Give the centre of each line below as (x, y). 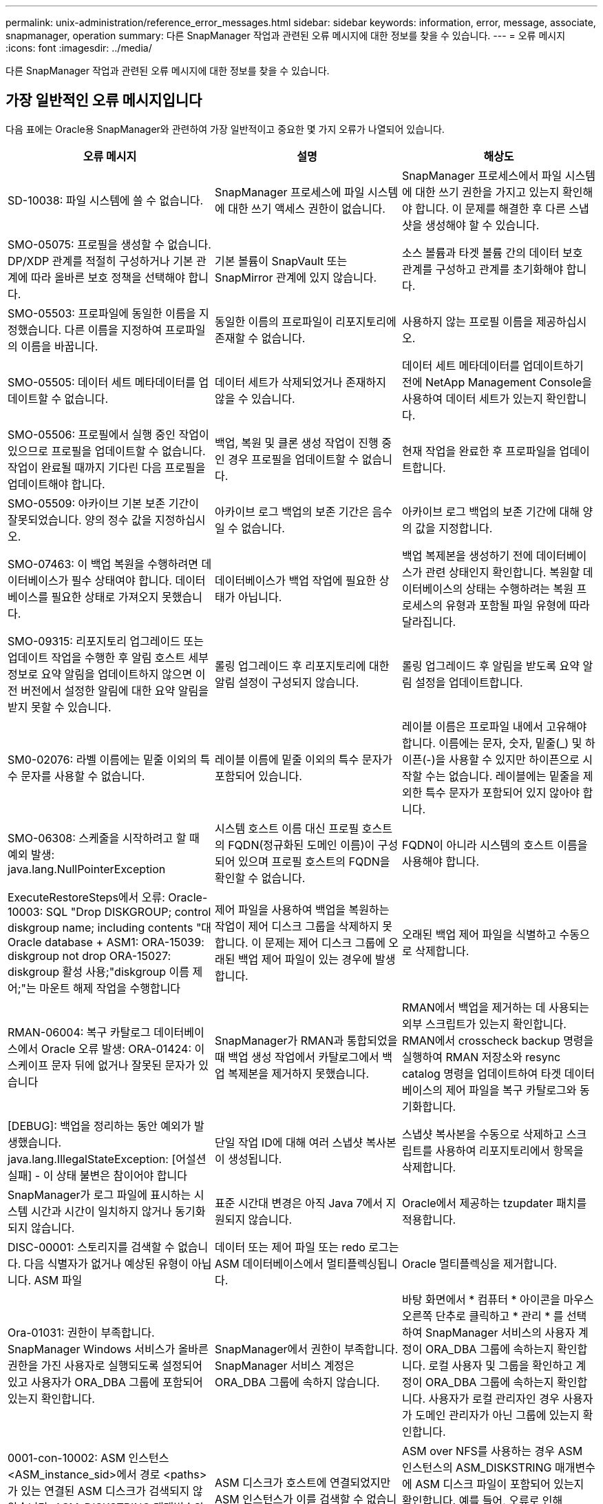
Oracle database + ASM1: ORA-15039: (106, 942)
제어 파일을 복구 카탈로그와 (511, 1090)
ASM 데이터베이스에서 (269, 1263)
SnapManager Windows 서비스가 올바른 (108, 1349)
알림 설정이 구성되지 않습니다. (287, 682)
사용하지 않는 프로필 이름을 (468, 321)
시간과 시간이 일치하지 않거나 (101, 1211)
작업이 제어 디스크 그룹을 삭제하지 (297, 926)
